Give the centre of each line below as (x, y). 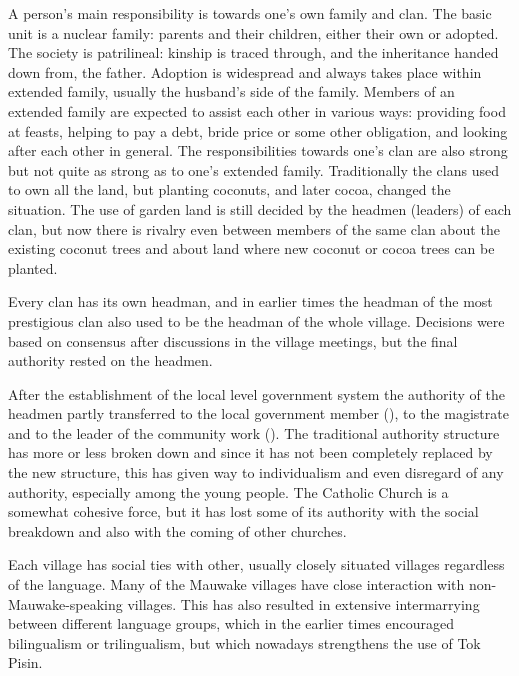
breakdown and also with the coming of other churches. (177, 530)
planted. (33, 267)
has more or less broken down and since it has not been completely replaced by (250, 452)
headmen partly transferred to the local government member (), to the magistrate (258, 413)
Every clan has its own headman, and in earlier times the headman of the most (250, 301)
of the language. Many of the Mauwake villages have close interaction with (236, 584)
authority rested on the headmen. (110, 360)
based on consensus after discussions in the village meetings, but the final (233, 340)
